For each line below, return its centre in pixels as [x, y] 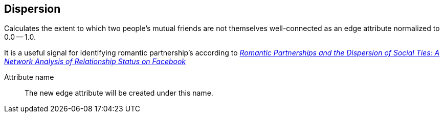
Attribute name [29, 77]
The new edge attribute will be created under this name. [119, 93]
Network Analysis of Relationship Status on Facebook [95, 62]
